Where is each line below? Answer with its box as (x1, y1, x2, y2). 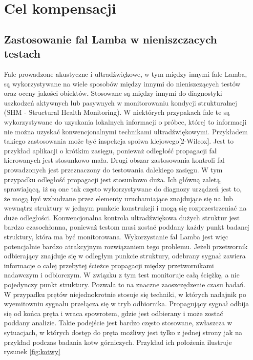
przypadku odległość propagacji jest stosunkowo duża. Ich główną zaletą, (4, 174, 222, 184)
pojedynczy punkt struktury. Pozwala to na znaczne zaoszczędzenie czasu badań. (4, 279, 246, 290)
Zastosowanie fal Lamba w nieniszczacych (4, 31, 217, 46)
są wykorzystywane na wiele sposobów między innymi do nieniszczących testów (4, 78, 241, 88)
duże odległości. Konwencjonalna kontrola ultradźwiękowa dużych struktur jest (4, 212, 240, 222)
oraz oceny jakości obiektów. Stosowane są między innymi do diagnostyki (4, 88, 222, 98)
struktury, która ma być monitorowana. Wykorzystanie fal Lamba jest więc (4, 232, 229, 242)
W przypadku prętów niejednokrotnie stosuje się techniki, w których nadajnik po (4, 289, 246, 299)
